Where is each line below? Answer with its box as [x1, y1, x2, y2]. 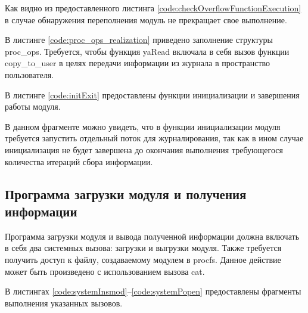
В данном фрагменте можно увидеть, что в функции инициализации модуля [5, 120, 281, 132]
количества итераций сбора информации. [5, 155, 153, 168]
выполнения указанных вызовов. [5, 296, 123, 309]
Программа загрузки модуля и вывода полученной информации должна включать [5, 230, 300, 242]
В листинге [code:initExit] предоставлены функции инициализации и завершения [5, 88, 300, 101]
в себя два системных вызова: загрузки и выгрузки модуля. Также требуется [5, 241, 282, 254]
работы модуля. [5, 100, 61, 113]
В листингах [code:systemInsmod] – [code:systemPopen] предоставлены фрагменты [5, 285, 301, 297]
